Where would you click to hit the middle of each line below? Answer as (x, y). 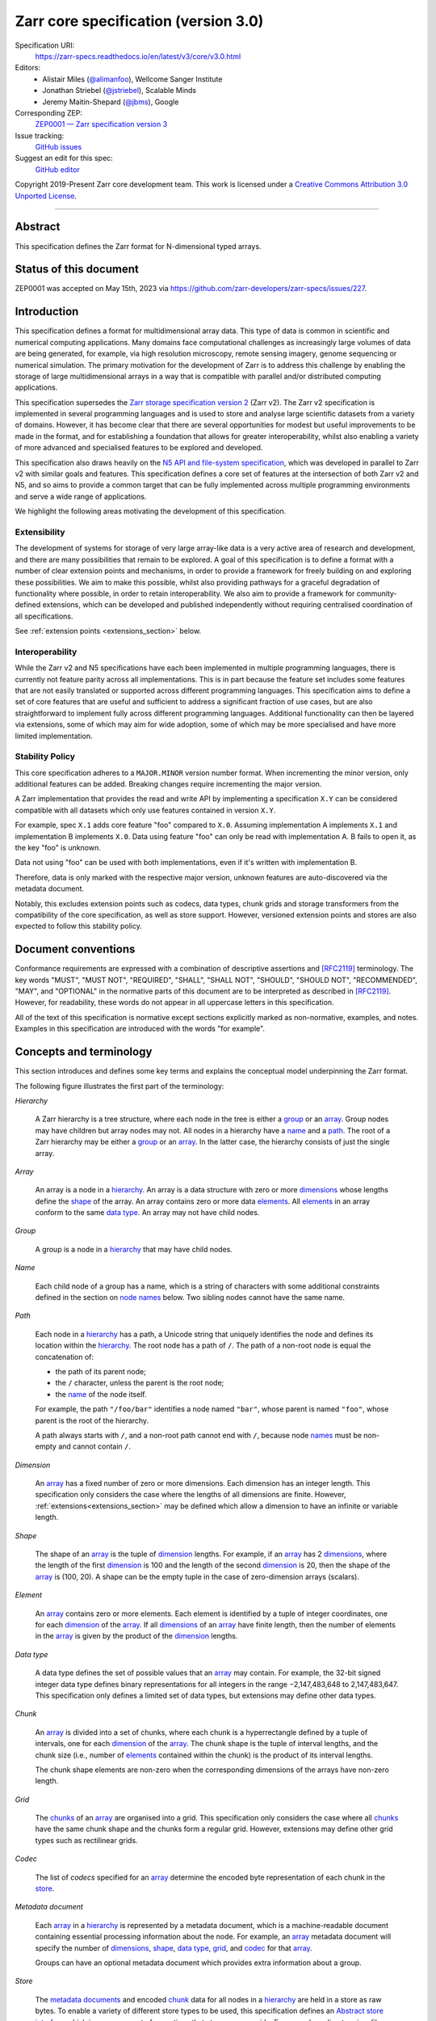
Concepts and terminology (84, 1052)
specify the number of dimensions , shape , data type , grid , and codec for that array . (174, 1947)
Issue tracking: (40, 135)
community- (377, 593)
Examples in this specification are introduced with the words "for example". (140, 1029)
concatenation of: (65, 1356)
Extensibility (40, 532)
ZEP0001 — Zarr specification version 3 (101, 124)
